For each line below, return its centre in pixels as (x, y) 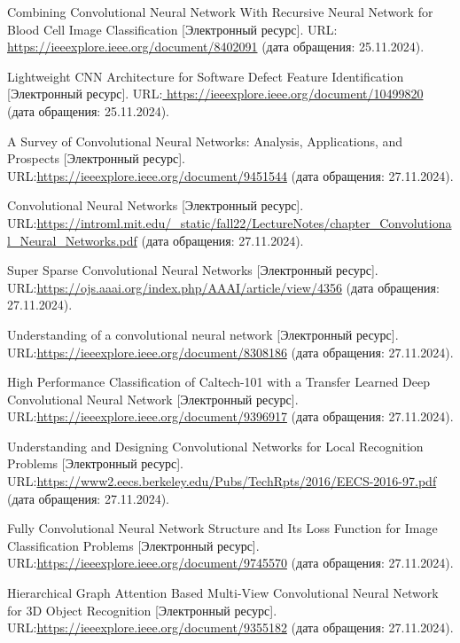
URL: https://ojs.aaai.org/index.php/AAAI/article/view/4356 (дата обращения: (223, 287)
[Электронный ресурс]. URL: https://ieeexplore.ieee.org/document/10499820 (215, 94)
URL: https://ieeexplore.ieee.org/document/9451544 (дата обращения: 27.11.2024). (230, 175)
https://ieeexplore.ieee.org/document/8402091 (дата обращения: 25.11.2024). (216, 47)
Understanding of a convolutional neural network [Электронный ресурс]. (203, 334)
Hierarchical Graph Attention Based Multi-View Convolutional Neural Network (223, 593)
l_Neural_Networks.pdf (72, 240)
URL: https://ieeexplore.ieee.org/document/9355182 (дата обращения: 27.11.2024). (230, 627)
